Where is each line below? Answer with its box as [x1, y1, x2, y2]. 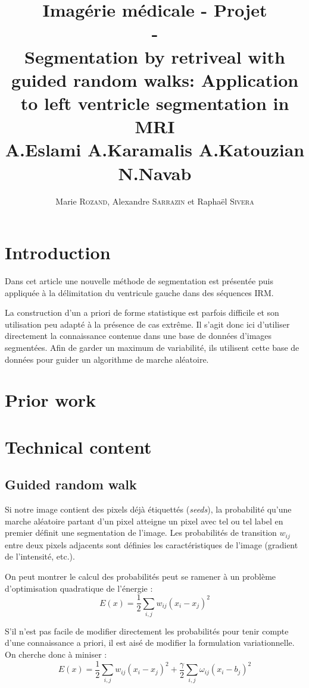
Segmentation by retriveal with [24, 44, 285, 68]
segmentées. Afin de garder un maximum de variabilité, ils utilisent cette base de [5, 341, 299, 353]
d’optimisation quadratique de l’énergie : [5, 582, 153, 594]
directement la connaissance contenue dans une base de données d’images [5, 329, 272, 342]
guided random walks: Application [11, 67, 299, 92]
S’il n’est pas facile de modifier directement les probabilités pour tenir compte [5, 624, 289, 637]
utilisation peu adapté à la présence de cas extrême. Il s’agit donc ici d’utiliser [5, 318, 290, 330]
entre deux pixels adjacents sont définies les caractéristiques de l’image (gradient [5, 538, 298, 551]
